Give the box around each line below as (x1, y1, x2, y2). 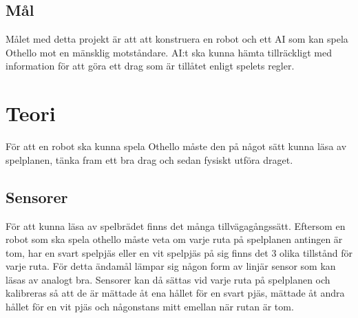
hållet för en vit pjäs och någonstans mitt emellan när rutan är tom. (6, 299, 294, 314)
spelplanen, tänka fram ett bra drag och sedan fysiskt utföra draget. (6, 152, 293, 167)
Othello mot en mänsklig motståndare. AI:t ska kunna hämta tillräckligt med (6, 45, 332, 59)
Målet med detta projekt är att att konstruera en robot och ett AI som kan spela (6, 32, 348, 46)
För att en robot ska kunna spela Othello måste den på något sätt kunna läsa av (6, 139, 347, 153)
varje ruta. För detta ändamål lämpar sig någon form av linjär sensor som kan (6, 259, 336, 273)
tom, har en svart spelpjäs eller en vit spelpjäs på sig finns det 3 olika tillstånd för (6, 245, 353, 259)
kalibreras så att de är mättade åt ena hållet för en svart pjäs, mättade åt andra (6, 286, 345, 300)
